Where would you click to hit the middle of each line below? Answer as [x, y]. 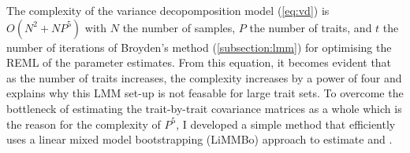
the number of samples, [179, 27]
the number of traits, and [311, 27]
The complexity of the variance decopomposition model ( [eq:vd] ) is [168, 10]
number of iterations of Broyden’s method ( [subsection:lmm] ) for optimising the [199, 47]
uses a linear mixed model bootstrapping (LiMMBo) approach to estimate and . [199, 139]
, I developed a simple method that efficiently [286, 124]
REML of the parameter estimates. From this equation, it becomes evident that [199, 62]
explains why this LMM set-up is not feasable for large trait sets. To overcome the [205, 93]
